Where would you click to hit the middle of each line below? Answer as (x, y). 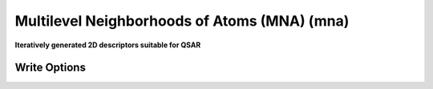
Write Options (50, 68)
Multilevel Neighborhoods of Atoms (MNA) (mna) (182, 21)
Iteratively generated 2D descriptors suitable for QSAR (108, 45)
